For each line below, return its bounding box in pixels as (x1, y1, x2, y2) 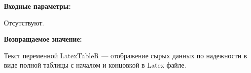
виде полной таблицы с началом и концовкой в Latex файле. (4, 60, 186, 70)
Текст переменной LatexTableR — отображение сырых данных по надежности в (4, 50, 247, 60)
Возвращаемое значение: (4, 34, 82, 44)
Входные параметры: (4, 1, 71, 11)
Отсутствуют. (4, 17, 44, 27)
